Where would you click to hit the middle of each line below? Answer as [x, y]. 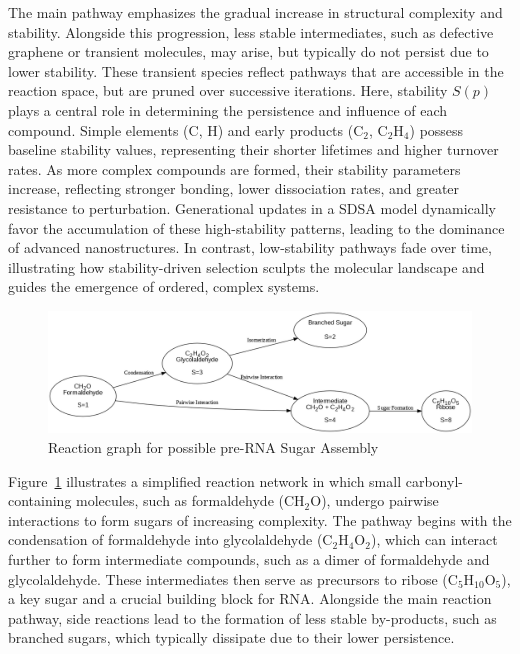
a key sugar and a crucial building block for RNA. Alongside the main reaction [250, 598]
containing [40, 500]
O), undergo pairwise [374, 500]
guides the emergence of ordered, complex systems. [164, 286]
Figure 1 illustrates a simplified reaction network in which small [205, 480]
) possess [436, 129]
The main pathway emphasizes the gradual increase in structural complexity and [255, 12]
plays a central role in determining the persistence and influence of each [228, 109]
